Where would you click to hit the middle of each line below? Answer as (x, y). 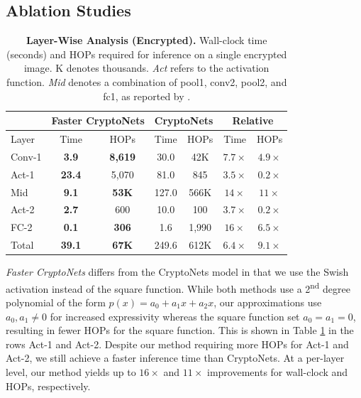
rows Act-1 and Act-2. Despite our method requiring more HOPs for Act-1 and (177, 344)
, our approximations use (268, 302)
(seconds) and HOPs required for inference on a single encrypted (146, 54)
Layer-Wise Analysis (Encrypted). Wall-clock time (146, 40)
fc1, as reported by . (147, 96)
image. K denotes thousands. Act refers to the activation (146, 68)
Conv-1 (26, 156)
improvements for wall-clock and (278, 371)
